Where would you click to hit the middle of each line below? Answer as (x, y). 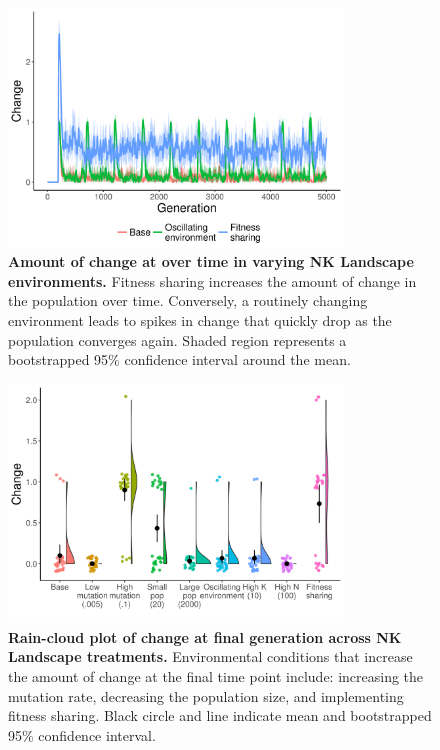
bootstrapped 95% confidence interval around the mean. (179, 359)
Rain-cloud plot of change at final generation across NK (205, 636)
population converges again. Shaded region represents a (177, 339)
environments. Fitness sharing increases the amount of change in (212, 280)
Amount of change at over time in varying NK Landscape (211, 261)
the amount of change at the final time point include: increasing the (216, 676)
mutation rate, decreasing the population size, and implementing (206, 695)
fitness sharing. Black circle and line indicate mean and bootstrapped (220, 715)
